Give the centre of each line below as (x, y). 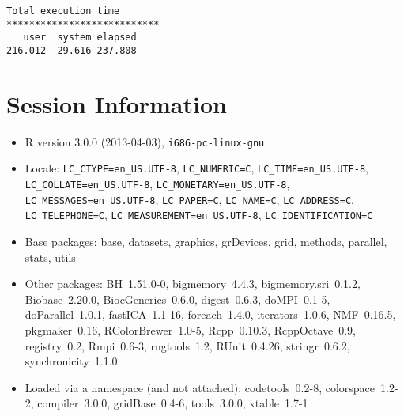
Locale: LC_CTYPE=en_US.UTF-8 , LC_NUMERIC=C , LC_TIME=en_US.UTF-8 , (196, 168)
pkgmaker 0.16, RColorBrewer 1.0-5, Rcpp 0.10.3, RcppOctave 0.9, (191, 330)
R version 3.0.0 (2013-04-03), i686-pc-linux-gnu (145, 141)
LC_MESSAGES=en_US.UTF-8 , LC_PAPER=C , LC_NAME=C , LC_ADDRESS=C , (189, 199)
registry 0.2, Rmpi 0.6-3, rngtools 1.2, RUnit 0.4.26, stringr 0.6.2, (187, 345)
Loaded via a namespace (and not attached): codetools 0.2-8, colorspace (200, 387)
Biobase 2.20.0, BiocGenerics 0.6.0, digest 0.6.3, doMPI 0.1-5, (177, 299)
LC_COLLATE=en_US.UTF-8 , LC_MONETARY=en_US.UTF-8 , (157, 184)
